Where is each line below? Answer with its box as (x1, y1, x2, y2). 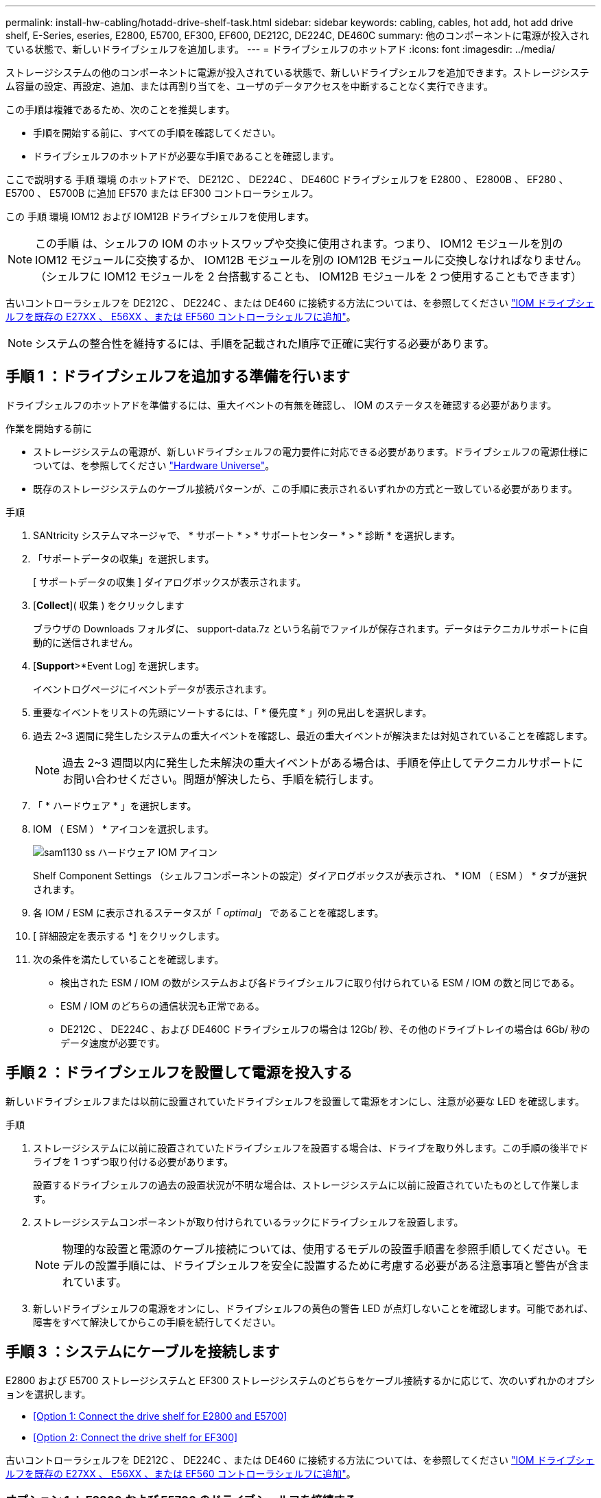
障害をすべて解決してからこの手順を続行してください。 (33, 1316, 281, 1328)
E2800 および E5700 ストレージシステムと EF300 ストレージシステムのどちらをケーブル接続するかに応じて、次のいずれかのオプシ (5, 1374, 596, 1386)
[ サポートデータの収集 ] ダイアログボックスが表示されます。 (33, 575, 307, 588)
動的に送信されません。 (33, 636, 139, 648)
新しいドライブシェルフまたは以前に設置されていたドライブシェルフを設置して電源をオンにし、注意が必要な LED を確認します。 (5, 1095, 585, 1107)
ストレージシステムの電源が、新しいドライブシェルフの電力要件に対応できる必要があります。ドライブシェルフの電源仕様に (33, 445, 589, 457)
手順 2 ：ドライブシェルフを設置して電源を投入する (5, 1064, 353, 1082)
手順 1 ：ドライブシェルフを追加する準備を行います (5, 368, 350, 385)
